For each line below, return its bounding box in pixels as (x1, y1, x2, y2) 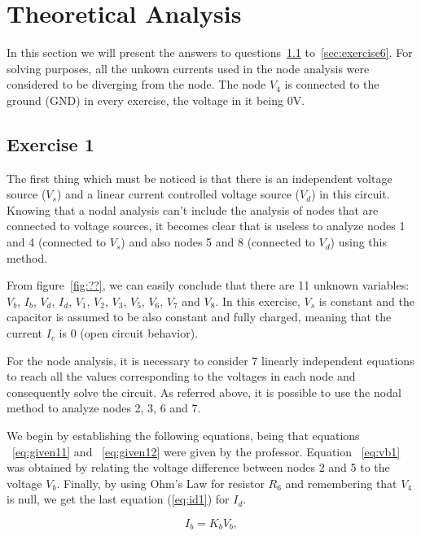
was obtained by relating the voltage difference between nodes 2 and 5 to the (7, 459, 390, 476)
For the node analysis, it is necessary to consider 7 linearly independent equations (7, 351, 414, 368)
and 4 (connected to (7, 233, 107, 251)
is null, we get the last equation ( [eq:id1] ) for (7, 490, 230, 508)
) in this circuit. (311, 185, 390, 203)
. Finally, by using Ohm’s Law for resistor (56, 474, 265, 491)
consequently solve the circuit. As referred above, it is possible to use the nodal (7, 383, 401, 400)
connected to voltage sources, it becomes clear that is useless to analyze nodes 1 (7, 217, 406, 234)
